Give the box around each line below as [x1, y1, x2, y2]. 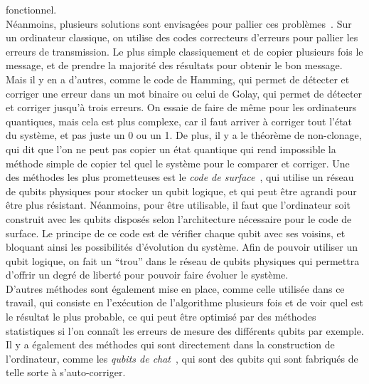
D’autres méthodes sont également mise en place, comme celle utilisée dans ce [6, 281, 345, 296]
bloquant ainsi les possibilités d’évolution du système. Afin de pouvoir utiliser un [6, 239, 358, 254]
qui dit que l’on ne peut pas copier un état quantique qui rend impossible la [6, 141, 336, 156]
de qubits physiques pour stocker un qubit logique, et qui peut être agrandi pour [6, 183, 357, 198]
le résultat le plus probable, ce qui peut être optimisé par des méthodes [6, 309, 316, 324]
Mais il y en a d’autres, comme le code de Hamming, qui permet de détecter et [6, 71, 350, 86]
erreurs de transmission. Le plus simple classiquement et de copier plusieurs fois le [6, 43, 363, 58]
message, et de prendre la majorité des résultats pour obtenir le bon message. [6, 58, 343, 73]
